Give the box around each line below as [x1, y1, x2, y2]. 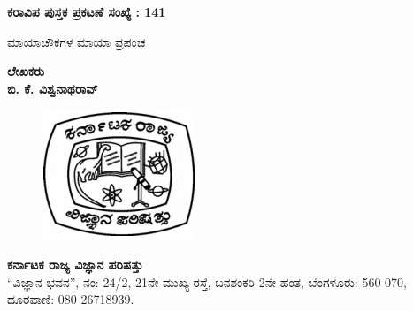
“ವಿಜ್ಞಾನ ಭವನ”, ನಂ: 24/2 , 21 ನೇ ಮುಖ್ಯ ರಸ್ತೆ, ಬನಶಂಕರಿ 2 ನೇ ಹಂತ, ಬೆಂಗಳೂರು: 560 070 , [7, 272, 407, 291]
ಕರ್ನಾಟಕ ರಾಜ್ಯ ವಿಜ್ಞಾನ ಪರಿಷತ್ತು [7, 254, 143, 273]
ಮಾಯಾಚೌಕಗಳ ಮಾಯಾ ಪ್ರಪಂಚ [7, 32, 146, 50]
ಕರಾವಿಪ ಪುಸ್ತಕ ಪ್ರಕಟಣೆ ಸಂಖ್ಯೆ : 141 [7, 3, 166, 20]
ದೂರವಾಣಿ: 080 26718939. [7, 290, 134, 308]
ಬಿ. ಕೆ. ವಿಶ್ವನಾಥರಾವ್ [7, 79, 98, 97]
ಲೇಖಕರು [7, 62, 45, 80]
